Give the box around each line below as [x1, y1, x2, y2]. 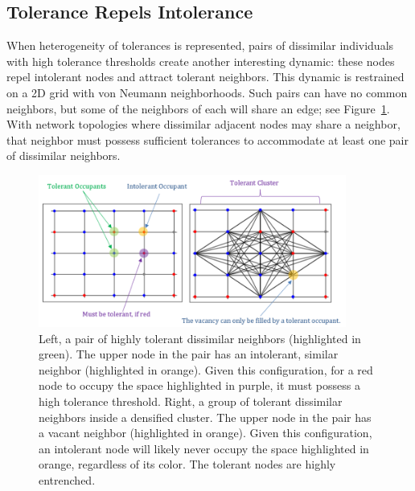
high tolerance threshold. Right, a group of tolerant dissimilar [39, 393, 343, 410]
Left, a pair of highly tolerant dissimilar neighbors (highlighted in [39, 329, 361, 346]
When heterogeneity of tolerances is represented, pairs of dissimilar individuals [6, 37, 394, 54]
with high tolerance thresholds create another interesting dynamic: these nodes [6, 52, 395, 69]
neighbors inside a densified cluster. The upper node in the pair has [39, 408, 372, 425]
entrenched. [39, 471, 96, 488]
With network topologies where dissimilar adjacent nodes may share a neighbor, [6, 116, 401, 133]
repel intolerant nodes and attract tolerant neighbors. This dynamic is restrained [6, 68, 405, 85]
